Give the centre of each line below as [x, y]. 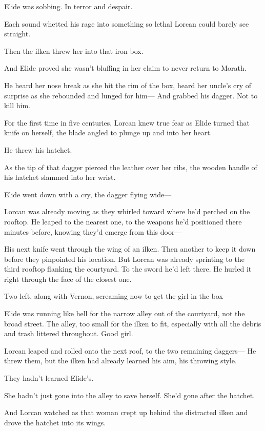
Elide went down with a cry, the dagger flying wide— [88, 194]
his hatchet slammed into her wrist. [60, 177]
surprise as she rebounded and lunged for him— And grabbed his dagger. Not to [131, 95]
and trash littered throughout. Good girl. [69, 333]
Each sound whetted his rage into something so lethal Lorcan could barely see [127, 23]
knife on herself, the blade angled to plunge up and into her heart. [108, 132]
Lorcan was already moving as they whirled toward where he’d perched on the [127, 211]
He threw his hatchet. [38, 149]
